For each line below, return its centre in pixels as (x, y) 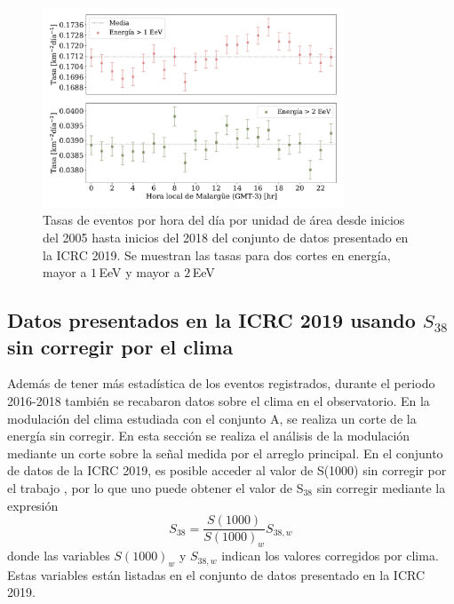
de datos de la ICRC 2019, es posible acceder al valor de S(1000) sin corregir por (227, 470)
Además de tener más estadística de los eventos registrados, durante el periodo (221, 383)
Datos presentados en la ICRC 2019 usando (211, 320)
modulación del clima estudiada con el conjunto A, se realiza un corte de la (212, 418)
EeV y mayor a (139, 272)
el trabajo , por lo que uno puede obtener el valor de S (155, 488)
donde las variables (59, 556)
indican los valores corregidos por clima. (330, 556)
